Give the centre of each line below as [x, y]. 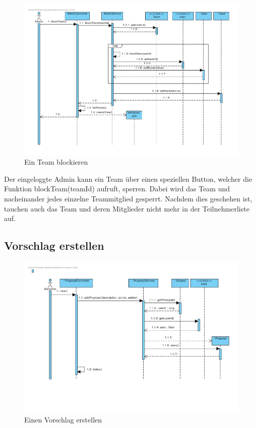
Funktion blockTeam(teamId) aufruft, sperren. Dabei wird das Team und [117, 189]
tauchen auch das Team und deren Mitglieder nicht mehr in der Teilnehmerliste [127, 208]
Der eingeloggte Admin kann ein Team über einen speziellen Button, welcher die [128, 179]
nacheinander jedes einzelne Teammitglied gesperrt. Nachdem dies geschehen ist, [128, 199]
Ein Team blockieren [56, 162]
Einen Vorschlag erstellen [63, 420]
